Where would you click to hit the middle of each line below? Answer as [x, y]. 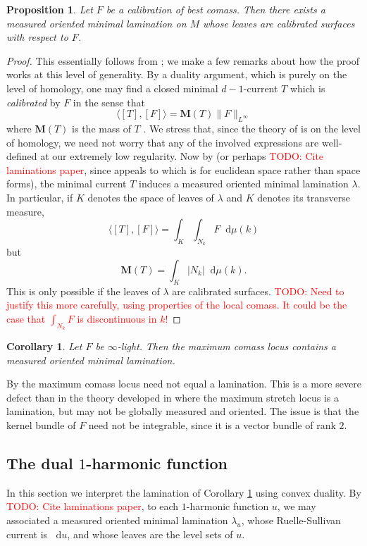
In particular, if [40, 197]
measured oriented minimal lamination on [97, 23]
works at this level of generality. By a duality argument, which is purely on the [177, 74]
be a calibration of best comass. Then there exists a [216, 9]
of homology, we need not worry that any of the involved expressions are [163, 142]
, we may [297, 506]
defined [22, 156]
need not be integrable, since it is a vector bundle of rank [212, 425]
